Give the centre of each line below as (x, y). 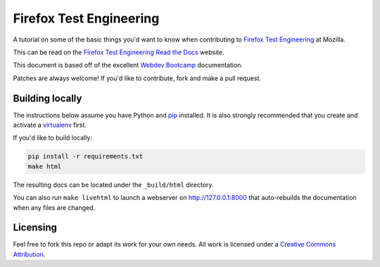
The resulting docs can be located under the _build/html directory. (113, 185)
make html (45, 166)
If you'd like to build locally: (53, 138)
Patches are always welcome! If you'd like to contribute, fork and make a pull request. (137, 78)
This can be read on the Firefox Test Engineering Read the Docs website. (119, 52)
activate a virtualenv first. (50, 125)
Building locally (47, 98)
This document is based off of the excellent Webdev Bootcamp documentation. (128, 65)
